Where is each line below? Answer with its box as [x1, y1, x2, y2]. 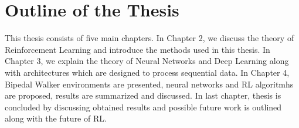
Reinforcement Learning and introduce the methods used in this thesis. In [5, 43, 270, 55]
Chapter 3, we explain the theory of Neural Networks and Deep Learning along [5, 55, 289, 67]
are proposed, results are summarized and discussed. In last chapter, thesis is [5, 89, 281, 102]
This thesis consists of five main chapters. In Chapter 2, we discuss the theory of [5, 32, 294, 44]
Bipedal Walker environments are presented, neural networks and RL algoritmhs [5, 78, 294, 90]
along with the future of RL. [5, 112, 107, 124]
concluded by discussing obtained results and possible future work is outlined [5, 100, 282, 113]
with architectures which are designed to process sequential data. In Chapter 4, [5, 66, 290, 78]
